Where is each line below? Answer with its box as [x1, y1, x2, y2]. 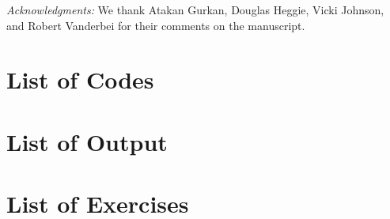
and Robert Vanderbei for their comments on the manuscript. [6, 17, 305, 33]
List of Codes [6, 63, 154, 96]
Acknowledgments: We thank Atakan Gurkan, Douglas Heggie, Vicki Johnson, [6, 2, 384, 17]
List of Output [6, 125, 168, 157]
